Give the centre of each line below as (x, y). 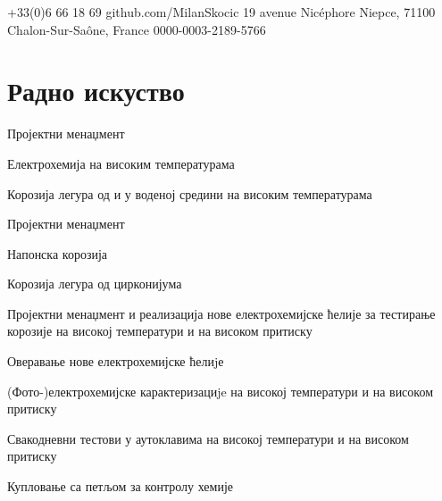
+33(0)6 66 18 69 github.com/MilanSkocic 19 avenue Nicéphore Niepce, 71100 (221, 12)
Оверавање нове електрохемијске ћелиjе (116, 361)
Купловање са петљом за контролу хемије (120, 486)
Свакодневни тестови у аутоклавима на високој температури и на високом (208, 438)
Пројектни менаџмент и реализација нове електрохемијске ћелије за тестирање (221, 313)
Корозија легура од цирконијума (95, 284)
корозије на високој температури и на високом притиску (160, 331)
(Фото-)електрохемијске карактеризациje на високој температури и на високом (221, 391)
